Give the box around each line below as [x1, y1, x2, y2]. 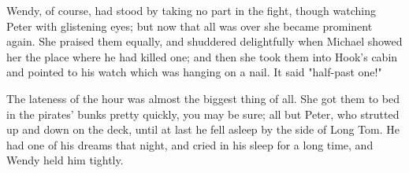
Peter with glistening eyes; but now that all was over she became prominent [6, 17, 373, 34]
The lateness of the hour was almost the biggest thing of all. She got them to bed [6, 90, 400, 106]
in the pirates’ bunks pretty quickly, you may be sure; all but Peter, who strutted [6, 105, 400, 122]
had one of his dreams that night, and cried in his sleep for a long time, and [6, 136, 374, 153]
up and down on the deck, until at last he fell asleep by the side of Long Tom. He [6, 121, 400, 138]
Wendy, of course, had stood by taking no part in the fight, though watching [6, 2, 376, 18]
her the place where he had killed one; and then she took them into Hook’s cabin [6, 48, 398, 64]
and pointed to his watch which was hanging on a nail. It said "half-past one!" [6, 64, 382, 80]
